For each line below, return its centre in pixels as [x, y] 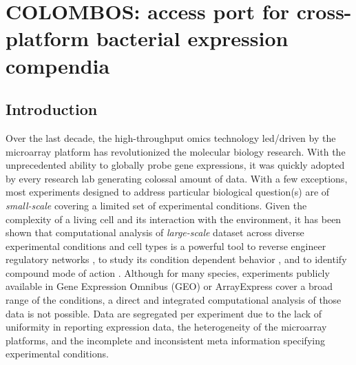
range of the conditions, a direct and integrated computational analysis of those [174, 300]
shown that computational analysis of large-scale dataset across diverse [155, 232]
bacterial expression [192, 38]
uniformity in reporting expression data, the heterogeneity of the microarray [166, 327]
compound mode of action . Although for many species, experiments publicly [168, 272]
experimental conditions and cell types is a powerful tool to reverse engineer [166, 246]
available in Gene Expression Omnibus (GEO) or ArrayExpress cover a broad [169, 286]
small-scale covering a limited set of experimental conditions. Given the [156, 205]
